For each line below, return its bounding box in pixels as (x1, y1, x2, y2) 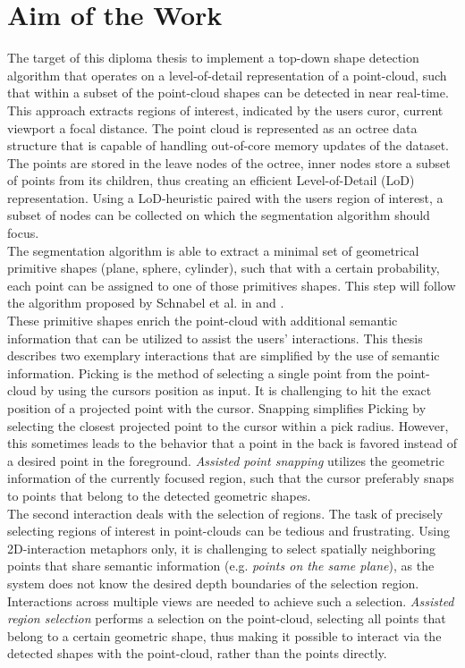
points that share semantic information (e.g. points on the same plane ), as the (7, 556, 435, 575)
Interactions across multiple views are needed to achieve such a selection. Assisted (7, 591, 454, 610)
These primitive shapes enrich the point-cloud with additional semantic (7, 311, 398, 330)
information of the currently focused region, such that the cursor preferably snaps (7, 469, 454, 487)
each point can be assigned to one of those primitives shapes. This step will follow (7, 275, 456, 294)
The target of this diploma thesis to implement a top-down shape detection (7, 48, 419, 67)
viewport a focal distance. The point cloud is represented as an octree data (7, 118, 418, 137)
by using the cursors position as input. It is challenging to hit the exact (40, 381, 432, 400)
